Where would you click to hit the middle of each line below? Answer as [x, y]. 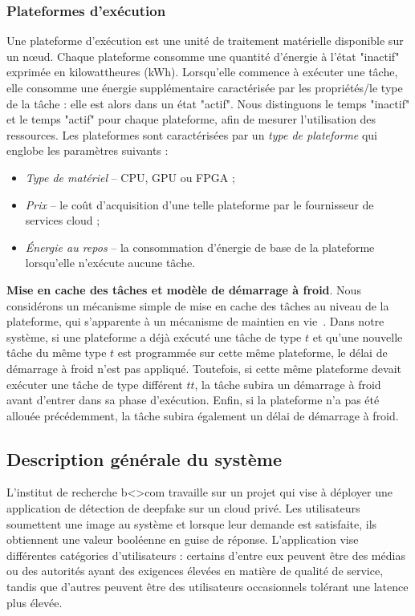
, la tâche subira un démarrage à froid [288, 384]
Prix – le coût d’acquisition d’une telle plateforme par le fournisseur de [199, 204]
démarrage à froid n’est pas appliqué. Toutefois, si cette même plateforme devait [204, 368]
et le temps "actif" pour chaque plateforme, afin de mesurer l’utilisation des [191, 119]
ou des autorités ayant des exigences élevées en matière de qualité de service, [195, 571]
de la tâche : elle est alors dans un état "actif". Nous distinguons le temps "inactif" [208, 103]
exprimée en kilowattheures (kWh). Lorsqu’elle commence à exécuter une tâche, [202, 72]
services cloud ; [63, 220]
